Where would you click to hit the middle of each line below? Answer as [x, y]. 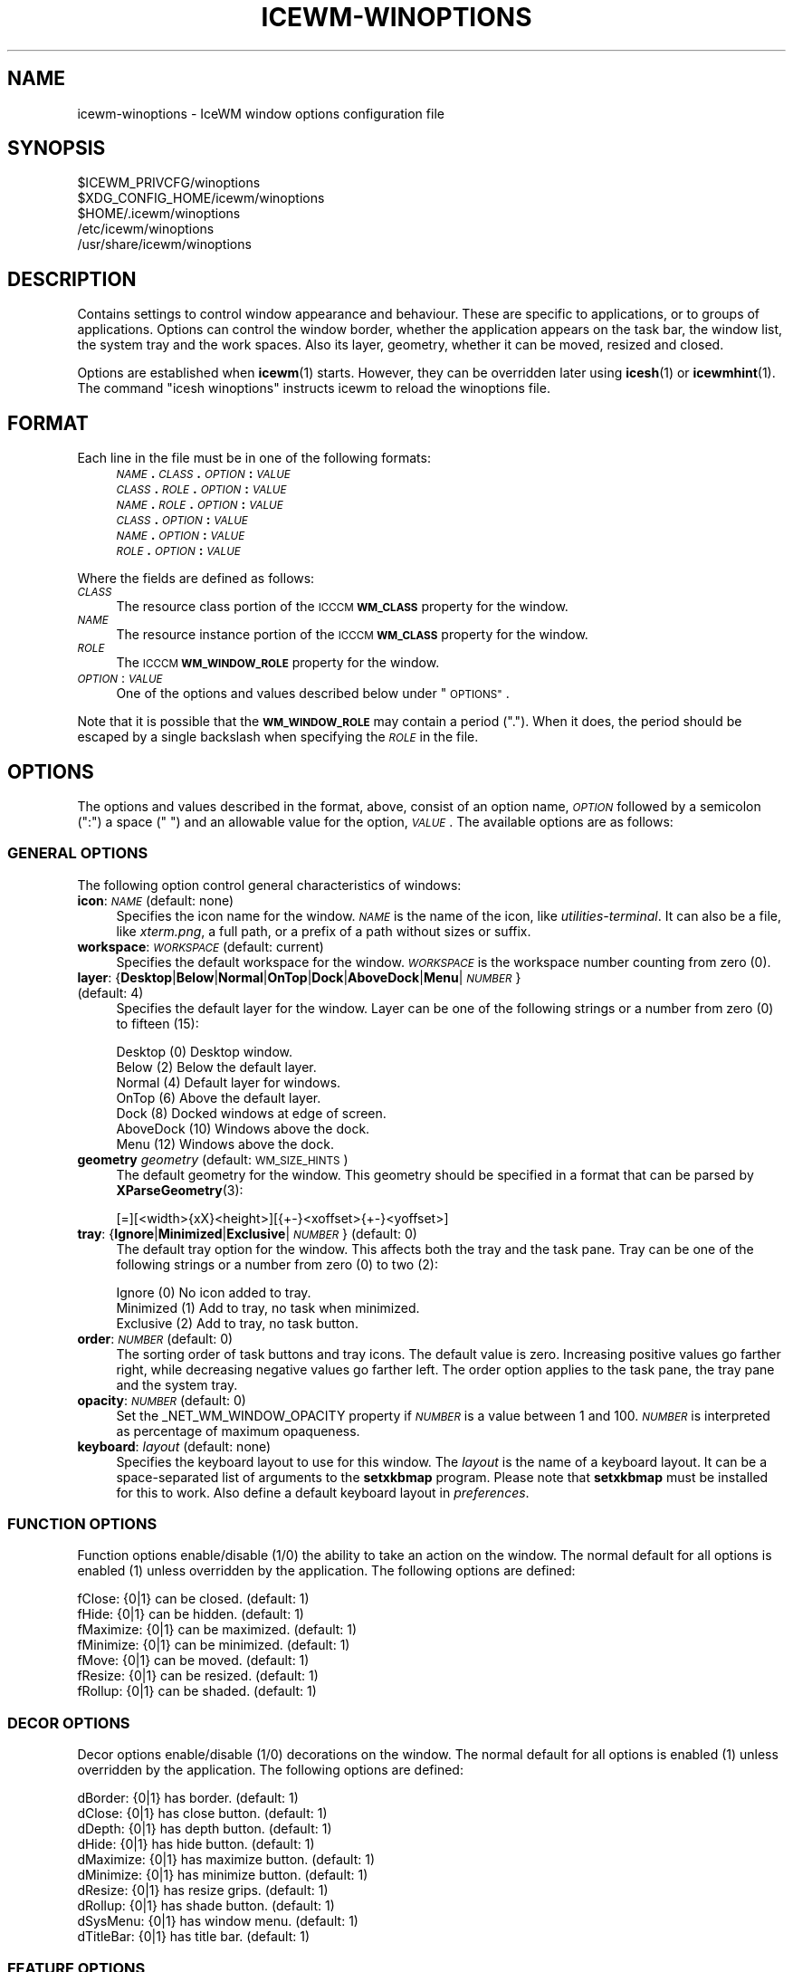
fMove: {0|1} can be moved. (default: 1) [193, 1661]
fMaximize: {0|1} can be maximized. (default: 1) [217, 1630]
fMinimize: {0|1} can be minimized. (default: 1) [214, 1645]
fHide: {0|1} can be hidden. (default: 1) [191, 1614]
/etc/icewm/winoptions [146, 229]
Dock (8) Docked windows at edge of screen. [251, 1113]
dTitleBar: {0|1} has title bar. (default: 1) [194, 1937]
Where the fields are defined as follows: [196, 579]
